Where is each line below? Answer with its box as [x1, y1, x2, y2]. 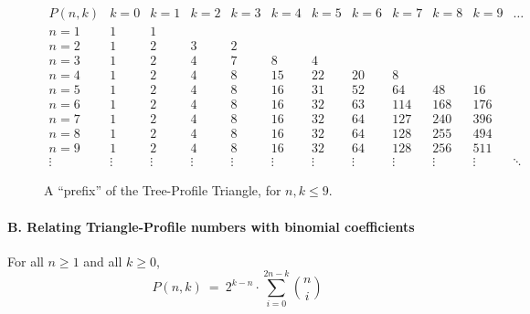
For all [7, 251, 44, 270]
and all [83, 251, 122, 270]
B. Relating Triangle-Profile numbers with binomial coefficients [7, 216, 415, 235]
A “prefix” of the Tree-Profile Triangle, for [44, 181, 281, 200]
